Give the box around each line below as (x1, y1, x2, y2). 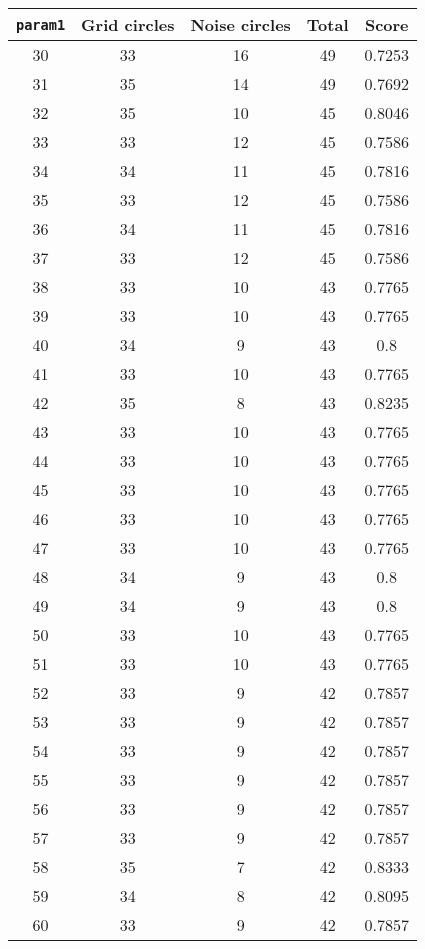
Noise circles (190, 13, 291, 36)
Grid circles (81, 13, 175, 36)
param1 (16, 16, 66, 33)
